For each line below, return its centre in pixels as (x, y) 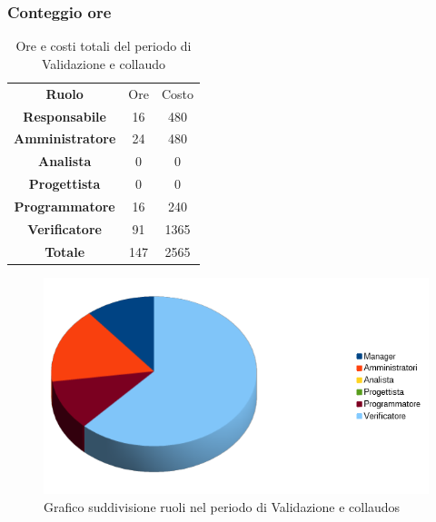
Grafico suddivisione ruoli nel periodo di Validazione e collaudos (222, 506)
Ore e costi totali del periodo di (104, 46)
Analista (64, 161)
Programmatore (64, 206)
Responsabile (64, 116)
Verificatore (64, 228)
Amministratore (65, 138)
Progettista (64, 184)
